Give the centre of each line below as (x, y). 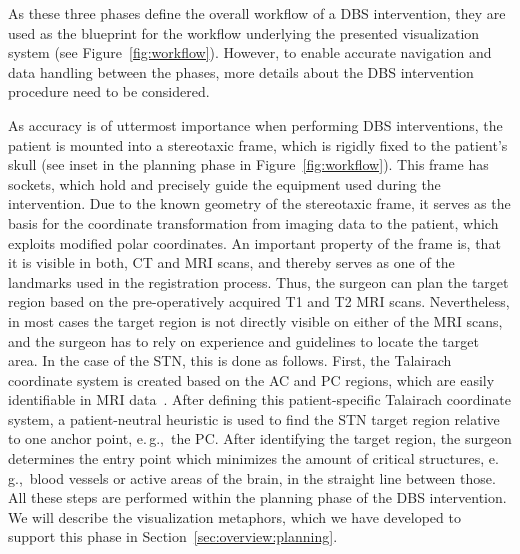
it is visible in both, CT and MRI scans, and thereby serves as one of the (231, 262)
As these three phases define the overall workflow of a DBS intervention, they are (257, 13)
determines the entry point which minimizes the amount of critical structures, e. (253, 458)
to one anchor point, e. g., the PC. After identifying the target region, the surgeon (260, 438)
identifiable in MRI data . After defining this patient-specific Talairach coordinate (259, 399)
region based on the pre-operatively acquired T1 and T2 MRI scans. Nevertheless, (259, 301)
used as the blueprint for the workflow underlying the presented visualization (244, 32)
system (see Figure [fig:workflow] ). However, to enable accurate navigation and (250, 52)
